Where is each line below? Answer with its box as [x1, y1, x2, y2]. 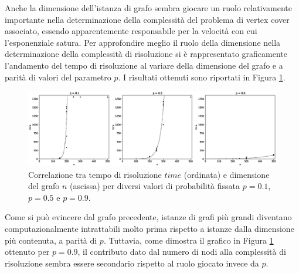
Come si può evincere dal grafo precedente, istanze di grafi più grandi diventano [5, 211, 292, 223]
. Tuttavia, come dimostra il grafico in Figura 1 [103, 234, 274, 246]
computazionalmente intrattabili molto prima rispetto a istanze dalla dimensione [5, 223, 294, 235]
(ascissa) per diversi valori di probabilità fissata [70, 180, 240, 192]
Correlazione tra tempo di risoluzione [28, 168, 162, 180]
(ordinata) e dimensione [184, 168, 270, 180]
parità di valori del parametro [5, 70, 111, 83]
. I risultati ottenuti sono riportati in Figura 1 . [118, 70, 286, 83]
